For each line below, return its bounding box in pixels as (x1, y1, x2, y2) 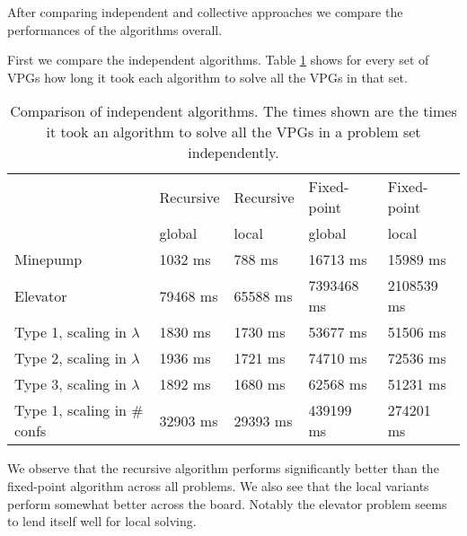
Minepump (14, 249, 83, 270)
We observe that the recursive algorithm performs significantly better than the (7, 459, 439, 478)
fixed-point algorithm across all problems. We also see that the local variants (7, 476, 429, 495)
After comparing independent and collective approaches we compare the (7, 3, 403, 21)
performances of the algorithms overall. (7, 20, 223, 39)
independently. (188, 142, 279, 163)
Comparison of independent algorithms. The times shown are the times (10, 101, 457, 122)
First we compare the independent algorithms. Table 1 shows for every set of (7, 50, 429, 69)
